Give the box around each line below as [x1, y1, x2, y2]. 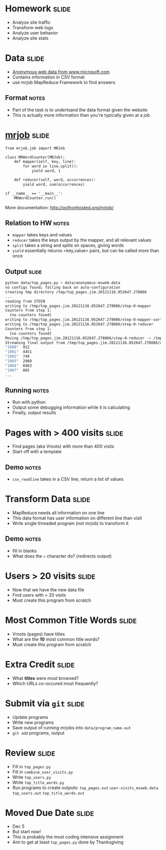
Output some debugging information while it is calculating [12, 404, 130, 411]
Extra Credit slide [5, 659, 75, 670]
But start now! [12, 829, 41, 835]
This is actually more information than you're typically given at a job [12, 112, 150, 118]
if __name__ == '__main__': [5, 191, 63, 196]
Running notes [5, 386, 49, 394]
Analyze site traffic [12, 19, 51, 25]
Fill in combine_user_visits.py [12, 769, 73, 775]
